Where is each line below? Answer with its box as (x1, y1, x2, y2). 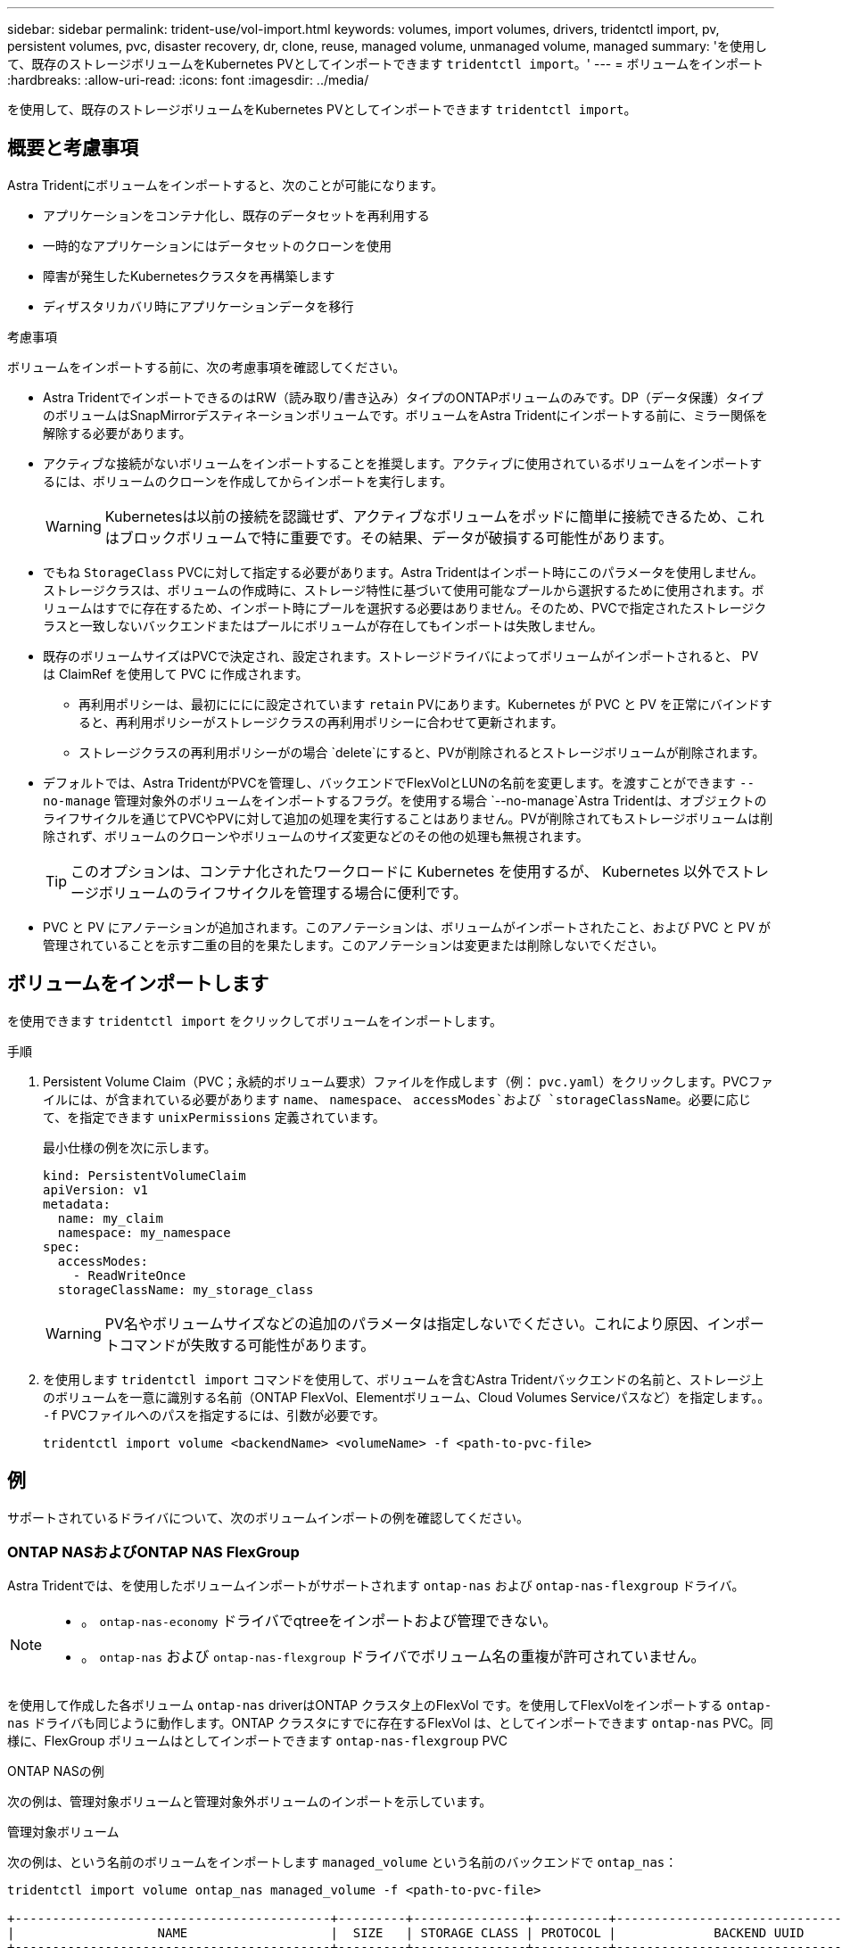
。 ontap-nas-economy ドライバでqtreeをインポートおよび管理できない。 (81, 1612, 557, 1630)
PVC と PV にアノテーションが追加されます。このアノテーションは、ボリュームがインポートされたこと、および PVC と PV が (43, 919, 772, 935)
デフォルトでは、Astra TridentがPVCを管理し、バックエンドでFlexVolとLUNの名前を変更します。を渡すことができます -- (43, 774, 755, 790)
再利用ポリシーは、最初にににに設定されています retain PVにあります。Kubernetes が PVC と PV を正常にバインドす (78, 696, 772, 712)
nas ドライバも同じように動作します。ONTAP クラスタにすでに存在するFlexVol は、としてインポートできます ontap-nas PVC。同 (7, 1715, 773, 1731)
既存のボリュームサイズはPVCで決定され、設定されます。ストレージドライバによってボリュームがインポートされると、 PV (43, 648, 759, 664)
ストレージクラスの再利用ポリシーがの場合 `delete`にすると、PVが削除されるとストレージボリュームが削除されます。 (78, 744, 765, 760)
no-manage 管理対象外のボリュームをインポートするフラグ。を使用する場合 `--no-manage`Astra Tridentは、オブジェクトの (43, 792, 767, 808)
